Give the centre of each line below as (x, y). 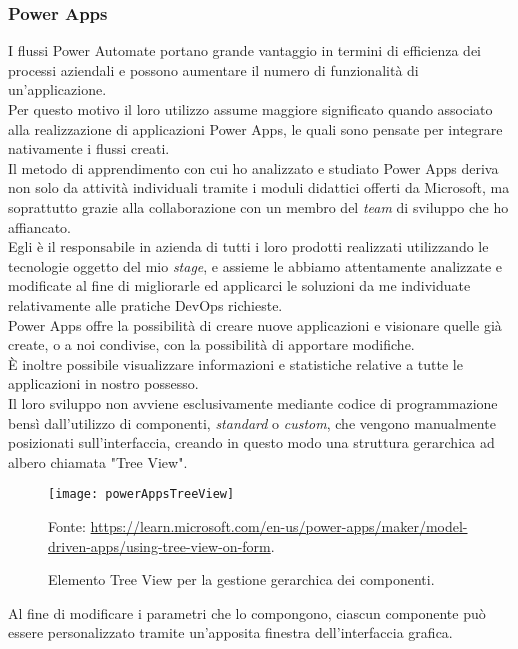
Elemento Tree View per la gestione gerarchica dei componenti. (241, 579)
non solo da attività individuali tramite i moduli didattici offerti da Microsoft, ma (259, 187)
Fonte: (67, 525)
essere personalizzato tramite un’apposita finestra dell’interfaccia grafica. (230, 632)
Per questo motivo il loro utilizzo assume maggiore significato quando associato (250, 109)
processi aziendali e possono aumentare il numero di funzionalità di (213, 69)
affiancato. (39, 226)
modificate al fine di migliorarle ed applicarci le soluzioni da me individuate (239, 285)
